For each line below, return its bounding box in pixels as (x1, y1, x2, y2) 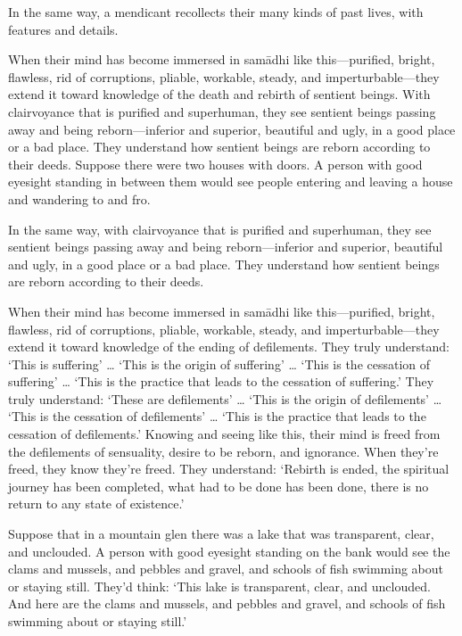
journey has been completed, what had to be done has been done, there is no (8, 476, 429, 495)
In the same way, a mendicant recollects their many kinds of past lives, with (8, 3, 424, 21)
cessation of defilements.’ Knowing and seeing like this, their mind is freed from (8, 425, 441, 443)
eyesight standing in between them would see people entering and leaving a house (8, 172, 453, 191)
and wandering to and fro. (8, 189, 151, 208)
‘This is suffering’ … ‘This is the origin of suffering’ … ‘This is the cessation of (8, 354, 431, 373)
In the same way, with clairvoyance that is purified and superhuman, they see (8, 219, 432, 238)
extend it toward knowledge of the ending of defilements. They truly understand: (8, 337, 450, 356)
